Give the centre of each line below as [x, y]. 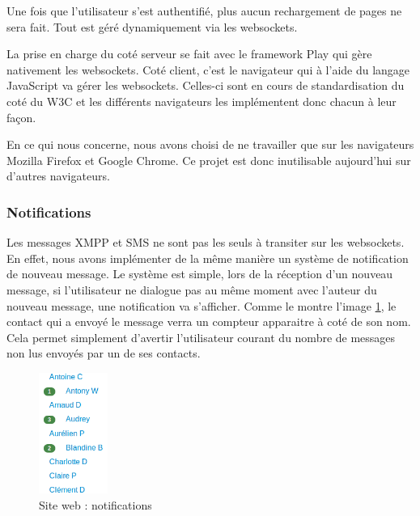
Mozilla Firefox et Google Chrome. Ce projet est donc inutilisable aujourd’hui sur [209, 160]
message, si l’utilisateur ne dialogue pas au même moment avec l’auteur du [192, 289]
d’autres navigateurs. [58, 176]
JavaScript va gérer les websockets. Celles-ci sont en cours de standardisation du [206, 85]
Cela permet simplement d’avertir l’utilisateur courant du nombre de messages [201, 337]
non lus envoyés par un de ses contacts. [104, 353]
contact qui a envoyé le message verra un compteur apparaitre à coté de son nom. [209, 321]
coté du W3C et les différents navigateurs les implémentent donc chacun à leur [202, 101]
